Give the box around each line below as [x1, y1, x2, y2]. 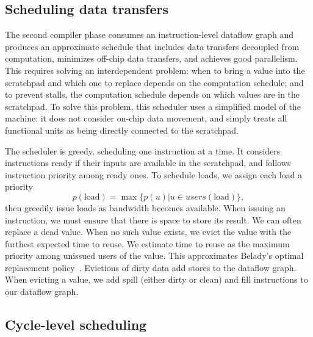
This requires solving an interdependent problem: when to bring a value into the [5, 63, 305, 76]
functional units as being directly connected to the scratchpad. [5, 123, 239, 136]
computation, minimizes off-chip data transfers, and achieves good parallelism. [5, 52, 298, 65]
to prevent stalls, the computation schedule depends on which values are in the [5, 88, 300, 101]
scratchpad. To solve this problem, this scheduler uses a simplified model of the [5, 100, 301, 112]
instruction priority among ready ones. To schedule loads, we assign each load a [5, 168, 303, 181]
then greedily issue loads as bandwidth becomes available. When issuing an [5, 201, 286, 214]
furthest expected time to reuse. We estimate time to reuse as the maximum [5, 237, 290, 250]
